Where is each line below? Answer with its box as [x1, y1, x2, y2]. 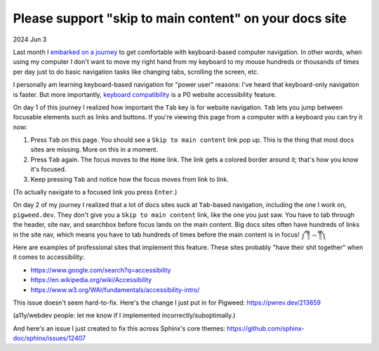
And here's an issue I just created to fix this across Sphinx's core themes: [13, 324, 226, 333]
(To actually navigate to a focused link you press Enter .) [13, 188, 178, 197]
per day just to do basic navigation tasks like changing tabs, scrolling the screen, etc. [13, 67, 259, 76]
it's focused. [30, 165, 67, 173]
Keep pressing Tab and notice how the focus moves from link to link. [30, 175, 230, 183]
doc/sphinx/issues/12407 [13, 334, 86, 343]
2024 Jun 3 [13, 35, 47, 44]
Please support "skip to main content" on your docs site [13, 11, 347, 26]
